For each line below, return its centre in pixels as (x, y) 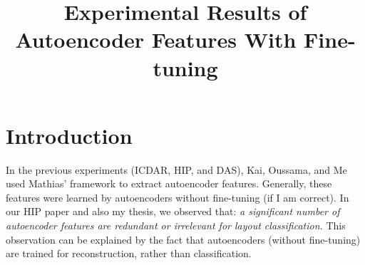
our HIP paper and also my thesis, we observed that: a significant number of (173, 211)
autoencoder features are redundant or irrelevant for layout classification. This (176, 225)
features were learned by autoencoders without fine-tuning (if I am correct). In (178, 197)
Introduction (69, 135)
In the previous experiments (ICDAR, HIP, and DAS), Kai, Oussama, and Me (176, 169)
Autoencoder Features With (156, 40)
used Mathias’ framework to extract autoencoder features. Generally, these (169, 183)
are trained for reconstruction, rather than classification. (129, 253)
